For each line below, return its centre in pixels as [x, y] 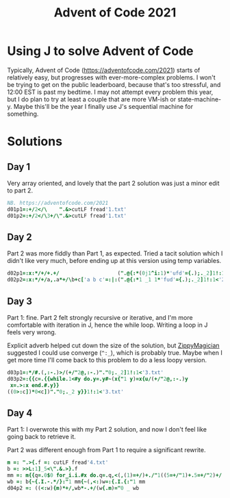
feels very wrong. [32, 332]
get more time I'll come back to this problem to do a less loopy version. [107, 360]
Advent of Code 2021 [115, 13]
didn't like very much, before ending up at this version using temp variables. [114, 261]
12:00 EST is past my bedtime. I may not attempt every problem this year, [110, 92]
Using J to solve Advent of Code [100, 51]
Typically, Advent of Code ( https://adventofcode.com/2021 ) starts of [104, 70]
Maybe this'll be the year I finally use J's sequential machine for [103, 106]
